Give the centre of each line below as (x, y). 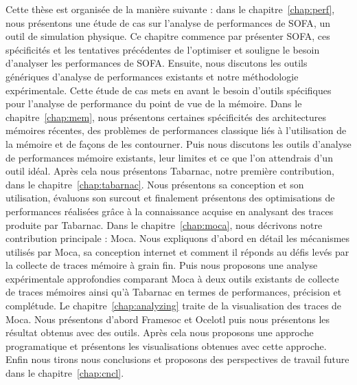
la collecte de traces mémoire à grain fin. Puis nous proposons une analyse (162, 265)
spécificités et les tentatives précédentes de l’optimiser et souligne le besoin (163, 49)
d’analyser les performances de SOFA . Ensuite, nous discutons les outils (157, 63)
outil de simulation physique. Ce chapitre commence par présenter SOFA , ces (168, 36)
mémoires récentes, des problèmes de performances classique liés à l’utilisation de (176, 130)
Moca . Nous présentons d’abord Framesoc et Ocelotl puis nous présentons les (168, 319)
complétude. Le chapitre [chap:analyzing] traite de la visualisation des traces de (174, 306)
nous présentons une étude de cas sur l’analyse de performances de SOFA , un (168, 22)
